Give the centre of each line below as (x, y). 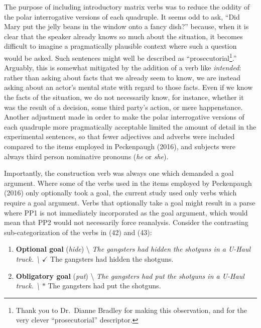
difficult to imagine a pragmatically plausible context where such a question (120, 46)
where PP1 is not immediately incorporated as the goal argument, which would (126, 212)
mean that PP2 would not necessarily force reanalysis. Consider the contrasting (126, 222)
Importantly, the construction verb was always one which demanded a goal (119, 173)
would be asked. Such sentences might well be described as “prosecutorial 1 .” (120, 57)
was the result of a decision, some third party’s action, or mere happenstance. (123, 107)
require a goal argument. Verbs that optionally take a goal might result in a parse (130, 202)
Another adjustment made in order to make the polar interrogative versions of (124, 117)
